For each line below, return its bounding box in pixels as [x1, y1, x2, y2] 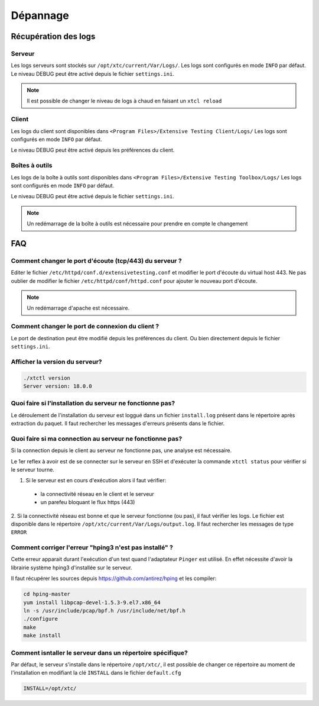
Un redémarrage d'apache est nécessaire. [27, 305, 130, 312]
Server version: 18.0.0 [23, 382, 93, 389]
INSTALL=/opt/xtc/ [23, 685, 77, 692]
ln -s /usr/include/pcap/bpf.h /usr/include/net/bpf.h [23, 607, 185, 614]
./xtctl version [23, 375, 71, 381]
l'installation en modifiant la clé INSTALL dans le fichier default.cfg [11, 669, 181, 676]
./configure [23, 615, 58, 623]
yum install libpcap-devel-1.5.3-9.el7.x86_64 [23, 599, 161, 606]
